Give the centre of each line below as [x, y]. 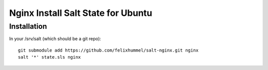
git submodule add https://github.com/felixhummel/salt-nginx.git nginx [108, 50]
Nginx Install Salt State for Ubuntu [81, 13]
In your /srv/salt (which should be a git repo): [55, 39]
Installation [28, 26]
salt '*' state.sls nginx [50, 57]
